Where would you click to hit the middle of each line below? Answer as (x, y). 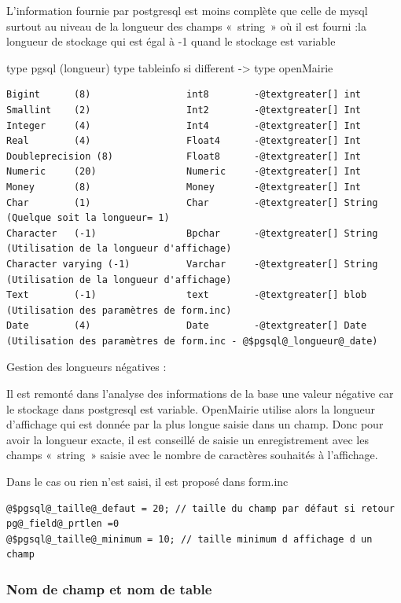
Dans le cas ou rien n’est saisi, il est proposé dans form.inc (147, 482)
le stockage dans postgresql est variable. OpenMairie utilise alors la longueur (191, 408)
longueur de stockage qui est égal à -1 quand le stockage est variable (171, 41)
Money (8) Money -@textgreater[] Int (184, 187)
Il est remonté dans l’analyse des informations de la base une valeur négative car (200, 393)
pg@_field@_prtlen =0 (63, 524)
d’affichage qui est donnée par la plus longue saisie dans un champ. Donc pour (195, 424)
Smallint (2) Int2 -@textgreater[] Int (184, 110)
